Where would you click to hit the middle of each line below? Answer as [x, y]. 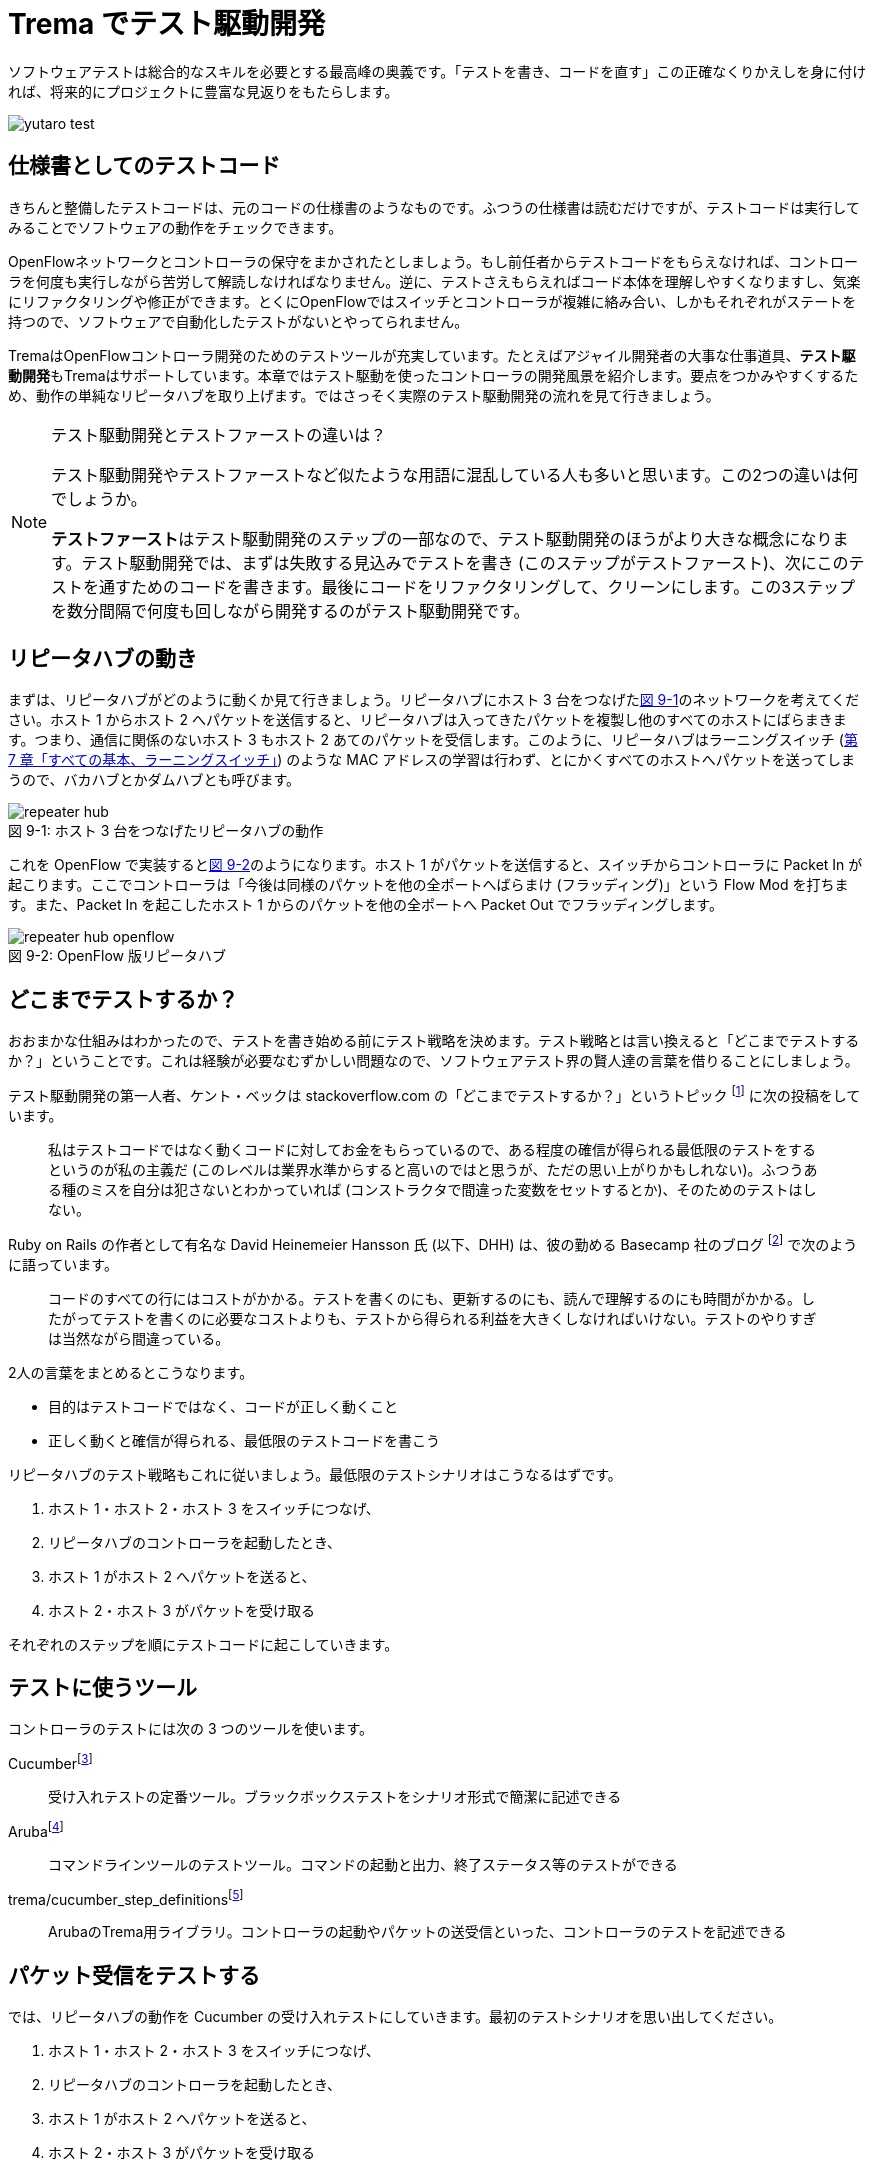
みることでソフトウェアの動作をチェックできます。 [175, 227]
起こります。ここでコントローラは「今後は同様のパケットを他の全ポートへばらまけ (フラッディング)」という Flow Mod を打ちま [428, 885]
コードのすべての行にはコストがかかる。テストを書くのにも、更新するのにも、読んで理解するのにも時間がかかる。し [431, 1298]
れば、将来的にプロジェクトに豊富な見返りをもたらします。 [203, 91]
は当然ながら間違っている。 [139, 1338]
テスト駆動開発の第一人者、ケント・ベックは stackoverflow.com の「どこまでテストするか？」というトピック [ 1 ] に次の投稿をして [434, 1094]
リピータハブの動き [102, 659]
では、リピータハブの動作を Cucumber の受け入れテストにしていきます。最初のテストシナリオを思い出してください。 [395, 2017]
